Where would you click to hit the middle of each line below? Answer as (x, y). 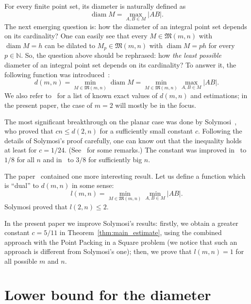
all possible (21, 261)
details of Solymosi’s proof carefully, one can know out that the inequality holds (123, 140)
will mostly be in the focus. (156, 105)
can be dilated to (70, 45)
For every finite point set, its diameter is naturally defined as (95, 6)
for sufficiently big (115, 160)
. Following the (220, 131)
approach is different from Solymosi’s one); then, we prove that (98, 251)
